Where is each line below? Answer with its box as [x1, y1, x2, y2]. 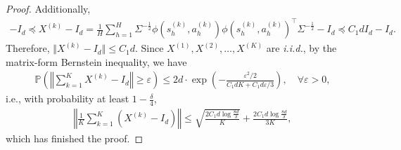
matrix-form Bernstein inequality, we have [6, 54, 187, 69]
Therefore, [6, 41, 50, 55]
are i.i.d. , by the [266, 41, 337, 55]
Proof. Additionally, [6, 1, 91, 15]
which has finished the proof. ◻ [6, 131, 144, 146]
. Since [134, 41, 164, 55]
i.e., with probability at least [6, 91, 129, 106]
